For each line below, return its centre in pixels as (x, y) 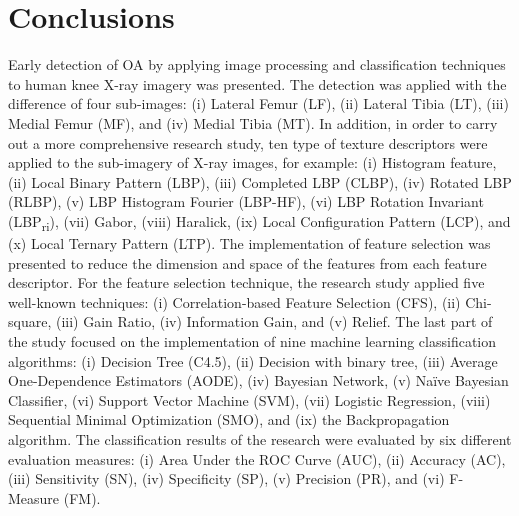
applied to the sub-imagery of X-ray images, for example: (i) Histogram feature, (252, 162)
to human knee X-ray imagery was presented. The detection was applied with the (257, 83)
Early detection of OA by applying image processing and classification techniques (257, 64)
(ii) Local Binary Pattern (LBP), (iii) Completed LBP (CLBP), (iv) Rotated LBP (260, 181)
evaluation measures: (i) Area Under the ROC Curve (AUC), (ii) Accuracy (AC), (257, 458)
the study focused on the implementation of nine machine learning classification (252, 340)
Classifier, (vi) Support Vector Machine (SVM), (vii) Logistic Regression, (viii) (249, 399)
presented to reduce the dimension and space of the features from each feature (247, 262)
